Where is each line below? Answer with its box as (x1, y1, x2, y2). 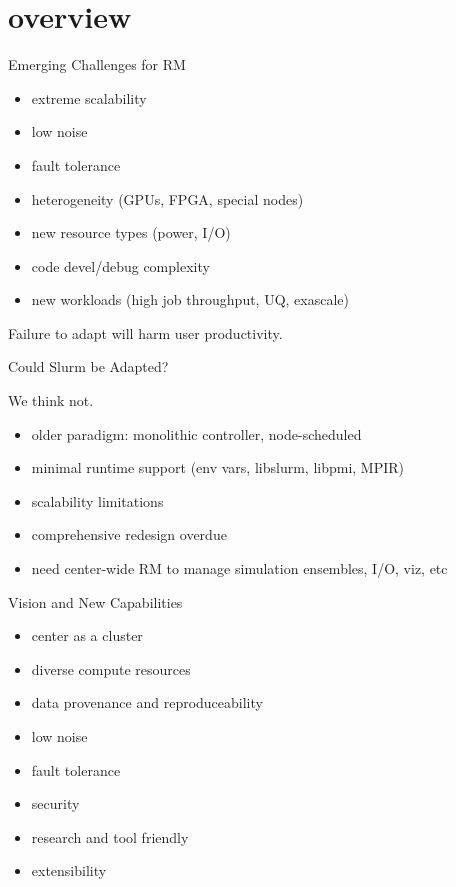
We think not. (8, 390, 94, 411)
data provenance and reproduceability (31, 692, 263, 713)
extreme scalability (31, 87, 147, 108)
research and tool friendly (31, 826, 189, 847)
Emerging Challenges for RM (8, 54, 186, 75)
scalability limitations (31, 490, 164, 511)
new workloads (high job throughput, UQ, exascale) (31, 289, 350, 310)
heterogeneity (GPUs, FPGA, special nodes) (31, 188, 304, 209)
